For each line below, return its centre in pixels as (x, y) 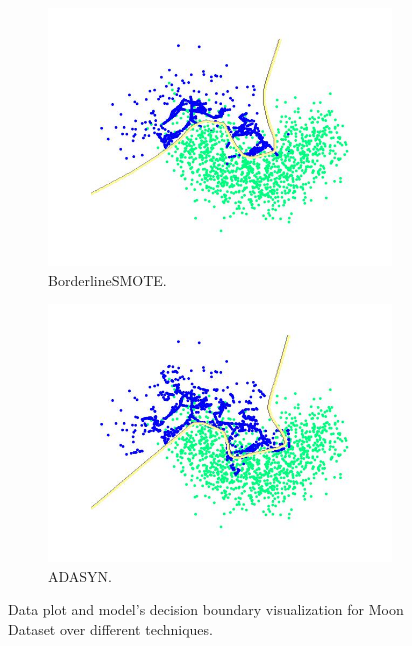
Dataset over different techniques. (110, 628)
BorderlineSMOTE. (107, 279)
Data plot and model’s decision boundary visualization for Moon (206, 609)
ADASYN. (80, 575)
